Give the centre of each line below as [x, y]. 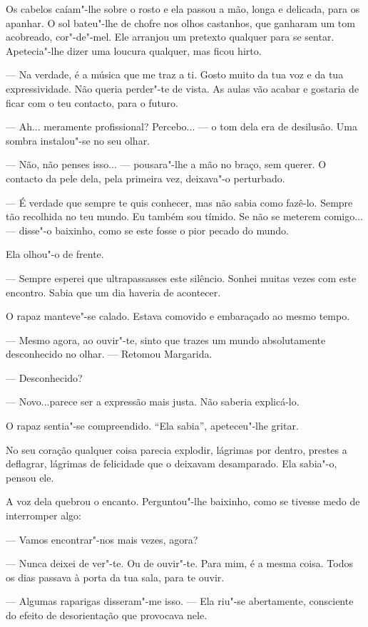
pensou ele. [30, 477]
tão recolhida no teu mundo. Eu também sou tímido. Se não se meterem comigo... [184, 216]
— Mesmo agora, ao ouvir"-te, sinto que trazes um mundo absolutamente [166, 340]
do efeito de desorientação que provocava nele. [107, 615]
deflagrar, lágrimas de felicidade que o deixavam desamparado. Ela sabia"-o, [172, 463]
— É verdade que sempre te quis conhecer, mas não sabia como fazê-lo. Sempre [179, 202]
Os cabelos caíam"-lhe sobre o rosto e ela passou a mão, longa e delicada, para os [183, 9]
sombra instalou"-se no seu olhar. [78, 140]
